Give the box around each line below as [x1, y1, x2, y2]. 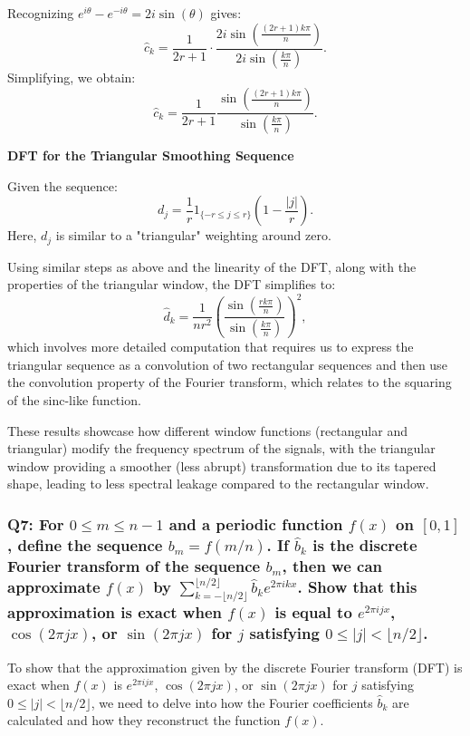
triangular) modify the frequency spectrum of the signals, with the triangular [7, 439, 436, 458]
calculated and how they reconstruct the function [7, 711, 281, 730]
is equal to [274, 601, 352, 624]
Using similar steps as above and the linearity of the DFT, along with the [7, 257, 417, 276]
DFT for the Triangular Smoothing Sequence [7, 145, 294, 164]
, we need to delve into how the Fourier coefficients [91, 692, 373, 712]
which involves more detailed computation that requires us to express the [7, 337, 414, 356]
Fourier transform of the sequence [7, 555, 261, 577]
